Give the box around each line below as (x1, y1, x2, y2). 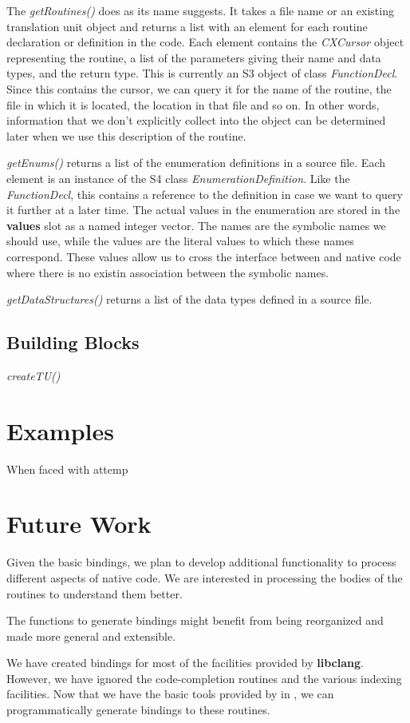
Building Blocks (6, 330, 140, 355)
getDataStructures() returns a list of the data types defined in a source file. (6, 291, 373, 308)
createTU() (6, 367, 61, 383)
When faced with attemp (6, 460, 128, 477)
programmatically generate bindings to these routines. (6, 701, 270, 718)
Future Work (6, 507, 152, 540)
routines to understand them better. (6, 585, 183, 602)
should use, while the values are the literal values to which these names (6, 232, 354, 249)
